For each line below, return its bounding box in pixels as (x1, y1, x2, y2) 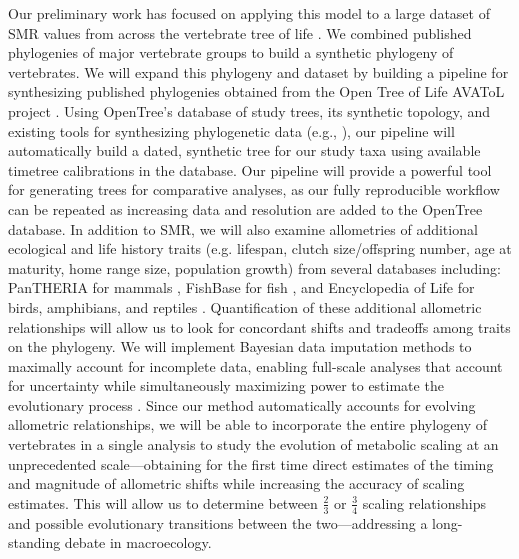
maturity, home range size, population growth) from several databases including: (8, 257, 501, 278)
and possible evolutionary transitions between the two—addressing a (8, 512, 428, 533)
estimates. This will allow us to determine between (8, 492, 318, 513)
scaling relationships (362, 492, 486, 513)
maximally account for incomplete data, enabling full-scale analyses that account (8, 355, 503, 376)
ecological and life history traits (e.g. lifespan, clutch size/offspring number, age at (8, 238, 512, 259)
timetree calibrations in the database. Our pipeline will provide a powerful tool (8, 159, 492, 180)
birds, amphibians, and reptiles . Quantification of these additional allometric (8, 296, 482, 317)
